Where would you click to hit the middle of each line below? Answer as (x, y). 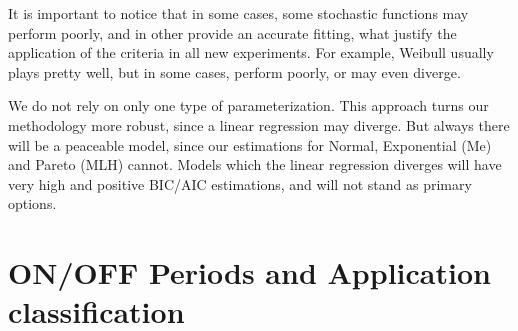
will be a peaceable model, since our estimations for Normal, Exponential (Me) (250, 144)
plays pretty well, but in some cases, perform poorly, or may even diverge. (234, 71)
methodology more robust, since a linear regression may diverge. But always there (259, 124)
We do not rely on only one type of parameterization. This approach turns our (248, 105)
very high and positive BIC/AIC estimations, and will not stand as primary (240, 183)
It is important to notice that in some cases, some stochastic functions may (238, 13)
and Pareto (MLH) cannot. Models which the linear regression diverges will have (255, 164)
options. (32, 203)
